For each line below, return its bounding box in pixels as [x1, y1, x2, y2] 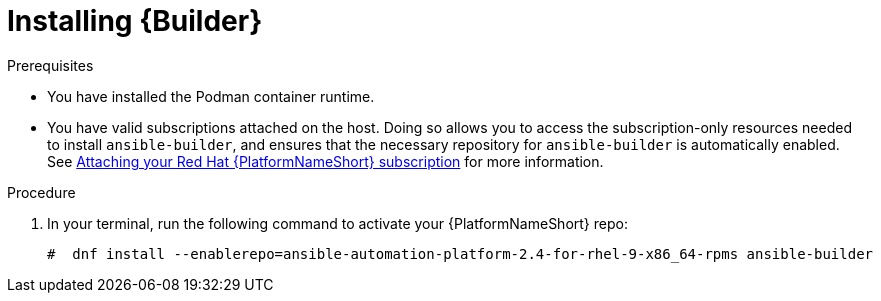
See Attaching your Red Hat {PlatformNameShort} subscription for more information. [47, 152, 604, 170]
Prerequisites [7, 56, 94, 74]
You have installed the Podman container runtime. [47, 87, 375, 105]
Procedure [7, 183, 76, 201]
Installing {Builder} [7, 4, 263, 38]
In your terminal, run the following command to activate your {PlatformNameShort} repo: [47, 214, 628, 232]
